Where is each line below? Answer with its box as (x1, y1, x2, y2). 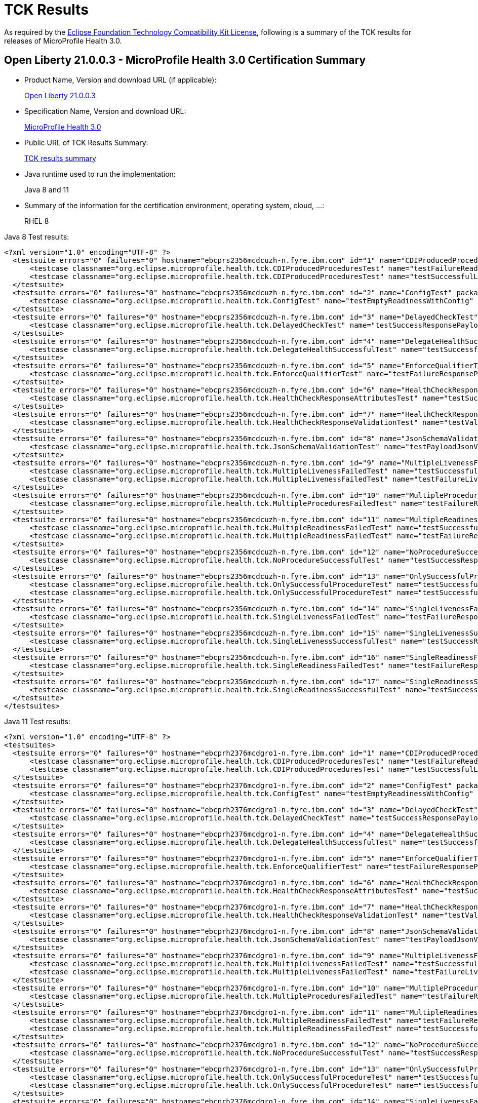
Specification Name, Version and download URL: (24, 106, 186, 115)
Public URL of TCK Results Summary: (24, 138, 148, 147)
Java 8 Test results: (4, 232, 69, 241)
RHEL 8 (24, 216, 49, 225)
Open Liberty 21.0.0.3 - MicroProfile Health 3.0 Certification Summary (4, 54, 366, 67)
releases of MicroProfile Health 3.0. (4, 36, 122, 45)
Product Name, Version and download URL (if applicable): (24, 75, 217, 84)
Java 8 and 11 (24, 185, 69, 194)
